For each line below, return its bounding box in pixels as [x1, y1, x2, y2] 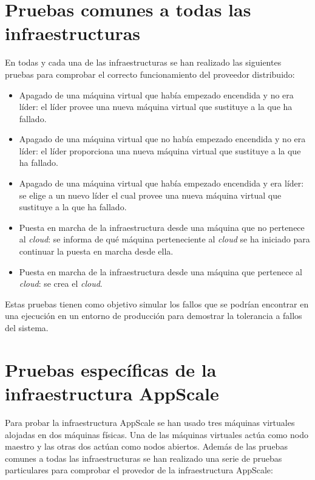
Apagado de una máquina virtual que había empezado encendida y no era [19, 88, 294, 101]
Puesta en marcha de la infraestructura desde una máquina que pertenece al [19, 265, 302, 278]
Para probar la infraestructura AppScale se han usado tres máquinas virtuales [5, 416, 295, 428]
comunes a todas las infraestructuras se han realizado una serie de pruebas [5, 451, 282, 464]
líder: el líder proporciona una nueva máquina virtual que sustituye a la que [19, 144, 301, 157]
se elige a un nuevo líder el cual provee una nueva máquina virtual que [19, 188, 282, 201]
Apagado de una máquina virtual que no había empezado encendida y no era [19, 132, 306, 145]
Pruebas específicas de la [5, 357, 217, 382]
